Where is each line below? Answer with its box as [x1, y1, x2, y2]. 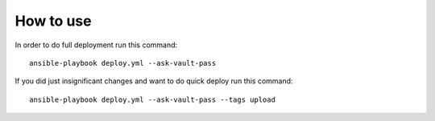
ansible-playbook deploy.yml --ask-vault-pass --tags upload [29, 95, 275, 104]
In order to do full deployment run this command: [14, 40, 178, 50]
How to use [14, 12, 92, 30]
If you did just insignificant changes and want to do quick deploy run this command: [14, 76, 293, 86]
